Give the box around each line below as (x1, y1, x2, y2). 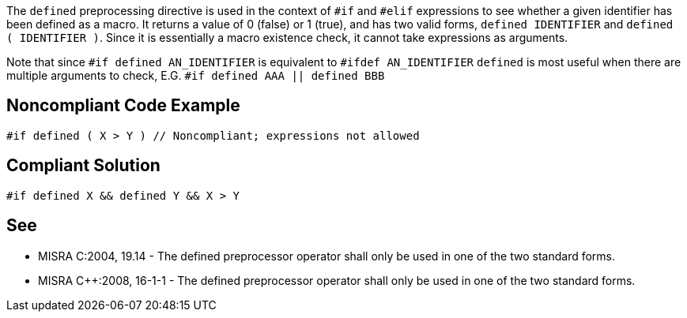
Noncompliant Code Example (6, 95, 240, 116)
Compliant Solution (6, 155, 160, 176)
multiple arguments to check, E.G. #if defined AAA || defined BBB (6, 69, 385, 82)
